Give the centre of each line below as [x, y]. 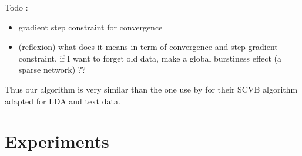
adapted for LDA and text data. [63, 101]
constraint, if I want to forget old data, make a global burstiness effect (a [150, 58]
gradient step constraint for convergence [90, 27]
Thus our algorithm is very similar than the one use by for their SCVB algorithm [151, 89]
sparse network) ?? [52, 69]
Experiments [57, 141]
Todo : [16, 7]
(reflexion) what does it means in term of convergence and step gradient [148, 47]
